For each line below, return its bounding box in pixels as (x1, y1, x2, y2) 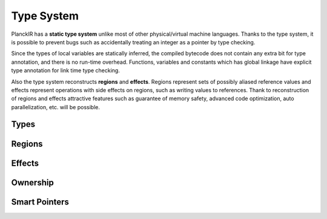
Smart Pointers (11, 197, 70, 207)
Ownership (11, 177, 54, 187)
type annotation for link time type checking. (11, 67, 121, 74)
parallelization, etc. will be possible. (11, 103, 100, 110)
